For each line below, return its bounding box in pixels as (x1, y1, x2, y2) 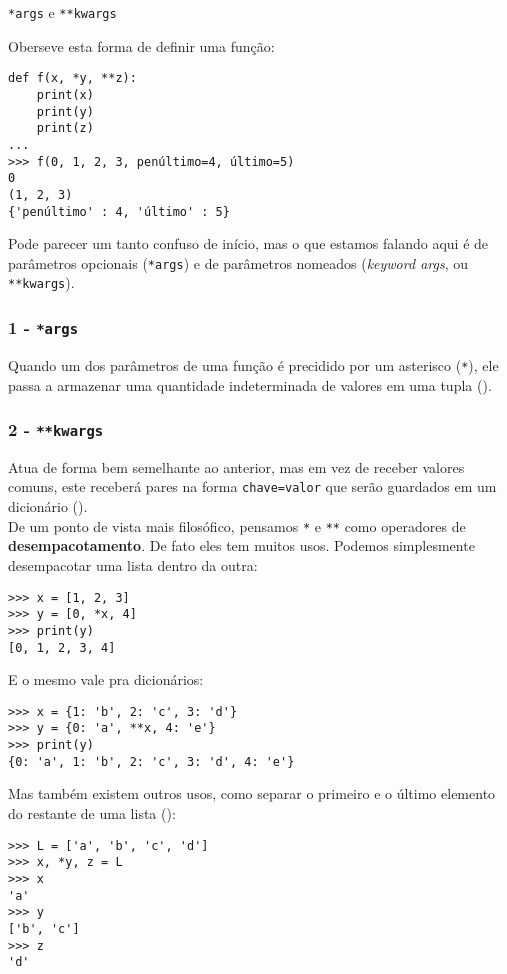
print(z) (36, 121, 94, 136)
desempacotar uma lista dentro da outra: (8, 554, 258, 575)
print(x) (36, 87, 94, 102)
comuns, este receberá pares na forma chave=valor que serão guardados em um (8, 476, 497, 497)
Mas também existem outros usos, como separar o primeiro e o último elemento (8, 783, 496, 804)
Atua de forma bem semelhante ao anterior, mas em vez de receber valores (8, 456, 465, 477)
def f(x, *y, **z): (8, 71, 137, 86)
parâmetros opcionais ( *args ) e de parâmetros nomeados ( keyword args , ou (8, 252, 468, 273)
